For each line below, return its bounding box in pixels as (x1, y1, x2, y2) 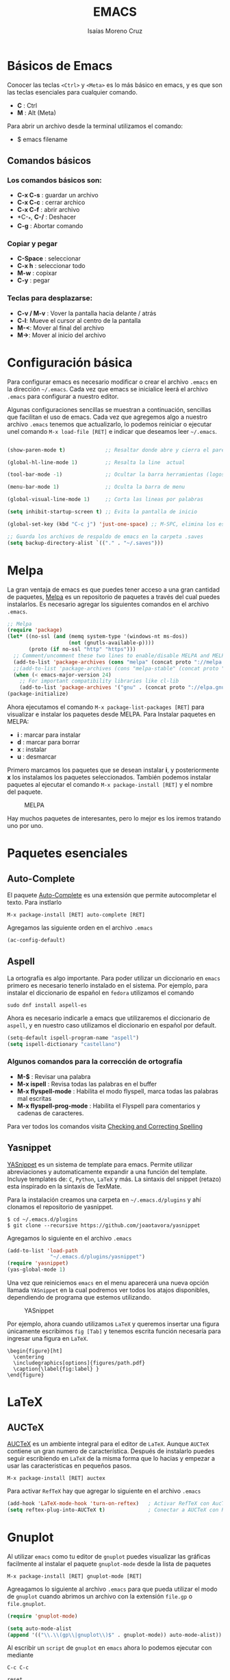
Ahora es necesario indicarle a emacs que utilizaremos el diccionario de (7, 1014, 210, 1022)
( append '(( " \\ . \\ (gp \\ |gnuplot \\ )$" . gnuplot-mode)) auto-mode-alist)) (7, 1631, 222, 1638)
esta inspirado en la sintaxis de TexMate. (7, 1182, 122, 1190)
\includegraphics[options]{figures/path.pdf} (13, 1360, 146, 1367)
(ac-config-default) (7, 937, 66, 944)
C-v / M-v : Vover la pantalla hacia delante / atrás (16, 309, 157, 317)
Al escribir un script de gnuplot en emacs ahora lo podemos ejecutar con (7, 1644, 212, 1652)
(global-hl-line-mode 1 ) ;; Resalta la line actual (7, 459, 186, 466)
